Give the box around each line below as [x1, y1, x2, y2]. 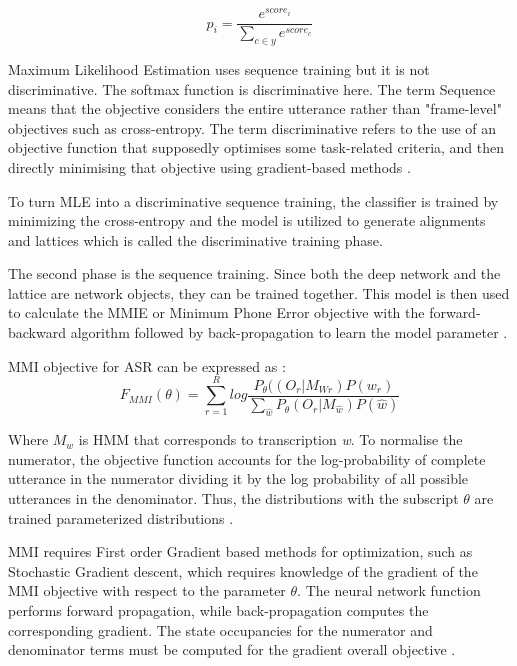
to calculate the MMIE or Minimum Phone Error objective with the [8, 302, 425, 323]
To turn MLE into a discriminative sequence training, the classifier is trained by [8, 190, 499, 211]
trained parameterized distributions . [8, 507, 234, 528]
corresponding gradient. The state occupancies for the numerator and [8, 619, 433, 640]
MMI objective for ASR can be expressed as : [8, 355, 286, 376]
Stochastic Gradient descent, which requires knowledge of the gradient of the [8, 560, 478, 581]
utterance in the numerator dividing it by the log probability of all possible [8, 468, 469, 489]
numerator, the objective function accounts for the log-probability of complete [8, 448, 486, 469]
